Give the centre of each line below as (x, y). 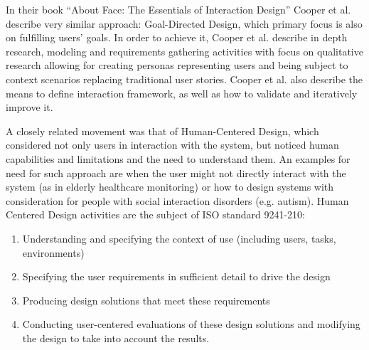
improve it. (30, 107)
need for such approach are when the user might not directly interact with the (176, 173)
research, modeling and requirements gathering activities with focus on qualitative (184, 51)
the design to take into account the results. (116, 338)
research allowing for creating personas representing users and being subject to (177, 65)
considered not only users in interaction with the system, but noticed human (172, 145)
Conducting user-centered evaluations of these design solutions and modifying (191, 324)
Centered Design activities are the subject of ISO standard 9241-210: (155, 214)
